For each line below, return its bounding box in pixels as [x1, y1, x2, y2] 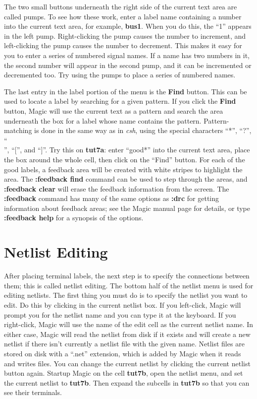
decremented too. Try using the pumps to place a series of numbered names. [4, 69, 236, 80]
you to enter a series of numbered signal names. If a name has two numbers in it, [4, 50, 250, 60]
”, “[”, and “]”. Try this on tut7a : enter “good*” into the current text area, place [4, 144, 250, 155]
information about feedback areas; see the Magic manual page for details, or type [4, 202, 250, 213]
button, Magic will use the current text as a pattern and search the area [4, 105, 223, 116]
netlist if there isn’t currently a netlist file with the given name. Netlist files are [4, 338, 245, 349]
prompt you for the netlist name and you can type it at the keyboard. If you [4, 309, 236, 320]
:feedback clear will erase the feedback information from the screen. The [4, 183, 229, 194]
